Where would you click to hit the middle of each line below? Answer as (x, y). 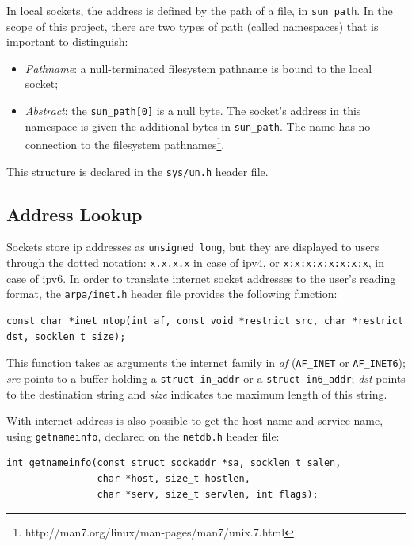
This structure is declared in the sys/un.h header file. (137, 171)
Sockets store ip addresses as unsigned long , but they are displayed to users (193, 247)
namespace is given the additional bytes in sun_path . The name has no (198, 126)
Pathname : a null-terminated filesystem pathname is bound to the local (198, 68)
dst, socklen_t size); (66, 336)
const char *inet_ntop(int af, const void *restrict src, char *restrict (205, 321)
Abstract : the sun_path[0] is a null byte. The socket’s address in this (193, 111)
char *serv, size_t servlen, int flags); (208, 494)
